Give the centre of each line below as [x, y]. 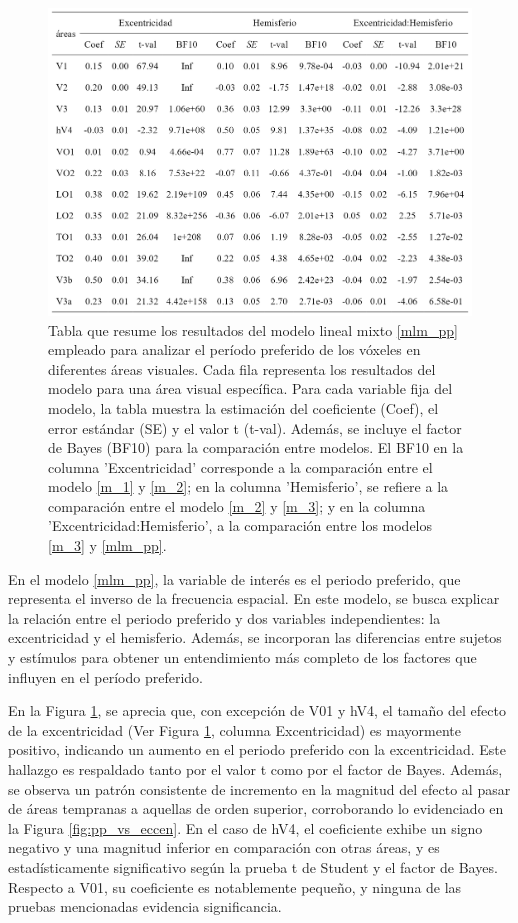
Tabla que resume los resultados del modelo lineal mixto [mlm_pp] [253, 329]
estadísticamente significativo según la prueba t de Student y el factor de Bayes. [253, 866]
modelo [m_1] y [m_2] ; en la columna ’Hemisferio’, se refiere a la [248, 486]
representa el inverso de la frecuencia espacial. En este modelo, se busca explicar [254, 598]
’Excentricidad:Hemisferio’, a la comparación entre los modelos [240, 525]
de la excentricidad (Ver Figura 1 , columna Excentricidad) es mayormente [234, 729]
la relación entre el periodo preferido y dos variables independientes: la [224, 617]
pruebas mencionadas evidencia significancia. [145, 906]
